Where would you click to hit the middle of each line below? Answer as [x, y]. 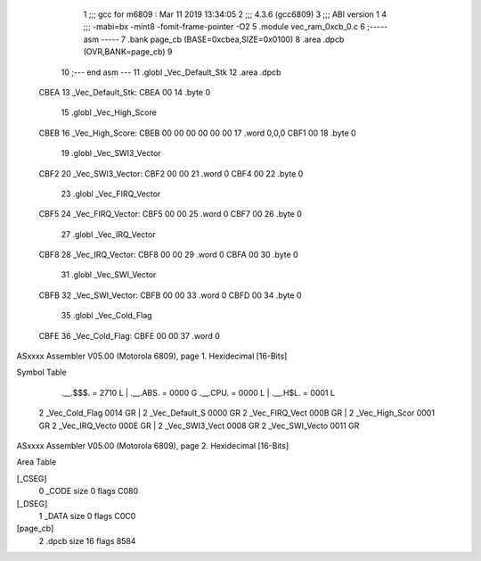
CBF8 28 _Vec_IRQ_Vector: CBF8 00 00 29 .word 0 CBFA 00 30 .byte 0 [168, 255]
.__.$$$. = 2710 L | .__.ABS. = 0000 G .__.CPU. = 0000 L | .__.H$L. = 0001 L [198, 392]
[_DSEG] [32, 503]
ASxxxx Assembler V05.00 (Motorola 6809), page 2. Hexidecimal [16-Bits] [153, 445]
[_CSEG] [32, 478]
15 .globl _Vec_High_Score [109, 112]
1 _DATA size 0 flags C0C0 [87, 516]
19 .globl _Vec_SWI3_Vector [111, 153]
